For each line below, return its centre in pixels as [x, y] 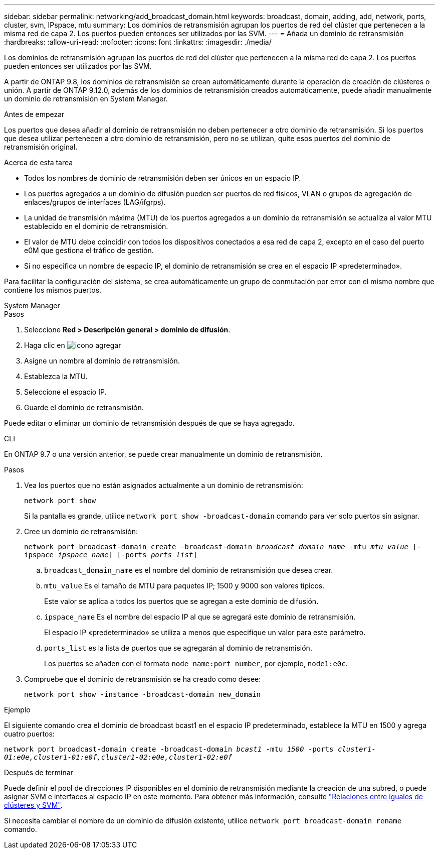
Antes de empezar [34, 114]
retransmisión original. [41, 147]
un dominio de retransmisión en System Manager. [86, 99]
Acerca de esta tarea [39, 162]
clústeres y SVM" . [33, 805]
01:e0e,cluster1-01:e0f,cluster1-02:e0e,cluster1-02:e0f [118, 757]
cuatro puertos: [29, 734]
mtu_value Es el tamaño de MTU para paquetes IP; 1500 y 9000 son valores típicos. [184, 586]
